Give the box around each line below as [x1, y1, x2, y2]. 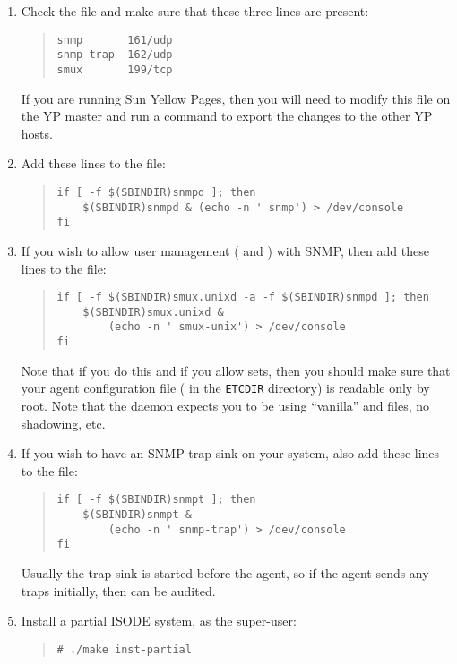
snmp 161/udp [56, 33, 173, 47]
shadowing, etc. [21, 413, 106, 432]
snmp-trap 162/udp [56, 48, 173, 62]
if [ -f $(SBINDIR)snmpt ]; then [56, 493, 256, 507]
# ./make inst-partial [56, 643, 192, 656]
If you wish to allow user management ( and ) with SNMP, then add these [21, 241, 429, 260]
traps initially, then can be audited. [21, 581, 216, 600]
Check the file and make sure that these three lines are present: [21, 2, 369, 20]
